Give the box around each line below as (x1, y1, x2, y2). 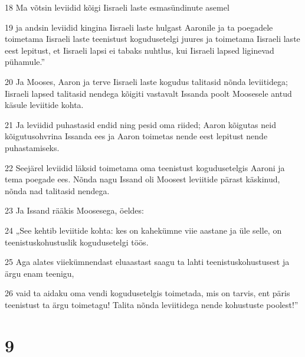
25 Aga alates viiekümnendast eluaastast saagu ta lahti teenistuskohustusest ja (5, 256, 290, 268)
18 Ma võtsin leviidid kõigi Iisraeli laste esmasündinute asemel (5, 1, 229, 13)
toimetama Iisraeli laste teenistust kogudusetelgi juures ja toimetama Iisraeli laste (5, 32, 300, 45)
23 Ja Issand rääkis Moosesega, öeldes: (5, 204, 144, 217)
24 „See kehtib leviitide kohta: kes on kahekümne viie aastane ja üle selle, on (5, 224, 282, 236)
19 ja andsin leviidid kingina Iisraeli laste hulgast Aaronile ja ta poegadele (5, 21, 273, 33)
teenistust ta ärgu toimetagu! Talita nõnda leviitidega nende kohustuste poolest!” (5, 298, 299, 310)
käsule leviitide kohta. (5, 99, 84, 111)
